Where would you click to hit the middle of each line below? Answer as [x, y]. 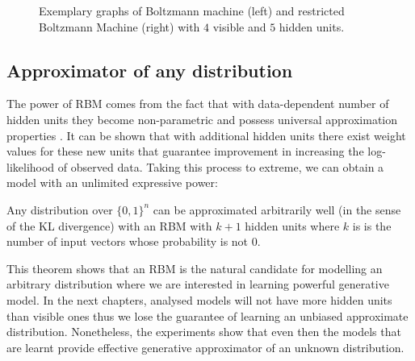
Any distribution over [60, 209]
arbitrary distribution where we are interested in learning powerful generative [198, 284]
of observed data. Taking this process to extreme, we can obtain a [221, 166]
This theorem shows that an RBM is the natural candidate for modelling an [195, 268]
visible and [239, 26]
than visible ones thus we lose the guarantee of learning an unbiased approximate [207, 315]
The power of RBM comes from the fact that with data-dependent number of [198, 104]
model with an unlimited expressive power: [112, 183]
